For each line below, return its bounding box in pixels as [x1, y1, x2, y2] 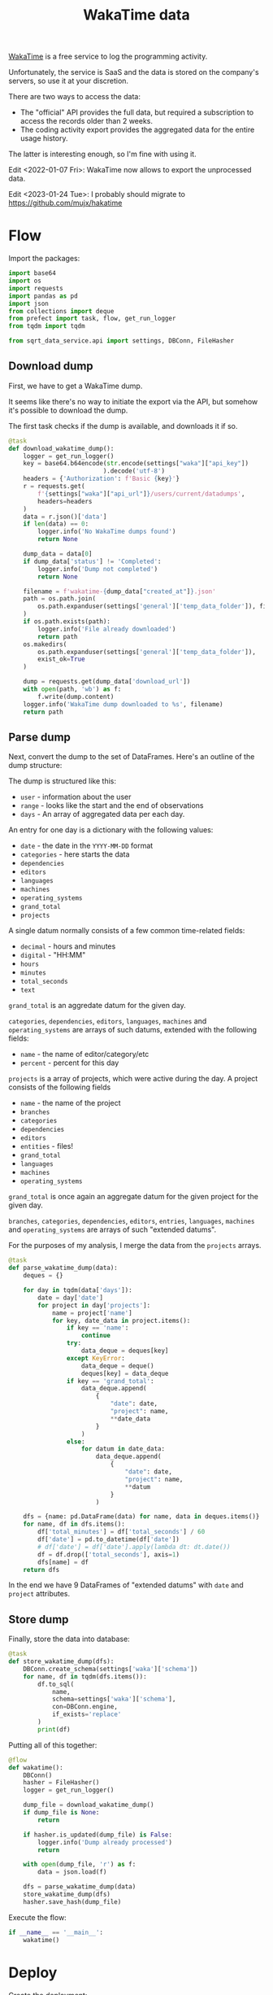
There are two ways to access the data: [8, 92, 141, 102]
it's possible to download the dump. [8, 405, 128, 415]
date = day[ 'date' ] [37, 1294, 104, 1302]
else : [66, 1438, 85, 1446]
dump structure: [8, 761, 63, 770]
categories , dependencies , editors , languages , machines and [8, 1016, 207, 1026]
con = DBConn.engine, [51, 1703, 118, 1711]
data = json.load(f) [37, 1868, 107, 1876]
